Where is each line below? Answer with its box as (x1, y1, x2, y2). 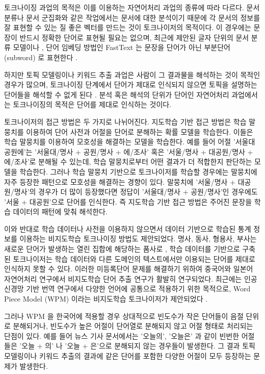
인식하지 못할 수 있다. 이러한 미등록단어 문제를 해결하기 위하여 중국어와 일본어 (4, 263, 253, 274)
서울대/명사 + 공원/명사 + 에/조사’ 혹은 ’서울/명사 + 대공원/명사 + (36, 146, 253, 157)
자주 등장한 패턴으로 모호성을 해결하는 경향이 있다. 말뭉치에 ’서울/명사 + (4, 176, 236, 187)
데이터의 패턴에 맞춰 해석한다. (13, 206, 108, 217)
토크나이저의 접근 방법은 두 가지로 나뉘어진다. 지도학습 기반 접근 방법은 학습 (4, 116, 247, 127)
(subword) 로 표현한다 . (4, 52, 77, 62)
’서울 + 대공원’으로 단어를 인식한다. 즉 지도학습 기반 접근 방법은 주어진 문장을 (4, 196, 252, 207)
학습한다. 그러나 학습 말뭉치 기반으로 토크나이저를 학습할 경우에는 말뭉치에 (19, 166, 257, 177)
